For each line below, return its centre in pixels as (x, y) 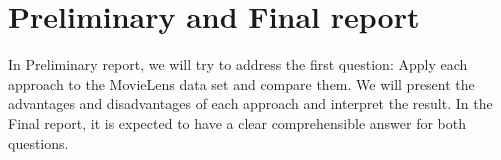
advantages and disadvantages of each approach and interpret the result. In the (250, 103)
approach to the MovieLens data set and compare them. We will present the (241, 83)
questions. (38, 142)
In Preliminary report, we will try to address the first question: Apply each (238, 64)
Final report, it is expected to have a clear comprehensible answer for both (237, 122)
